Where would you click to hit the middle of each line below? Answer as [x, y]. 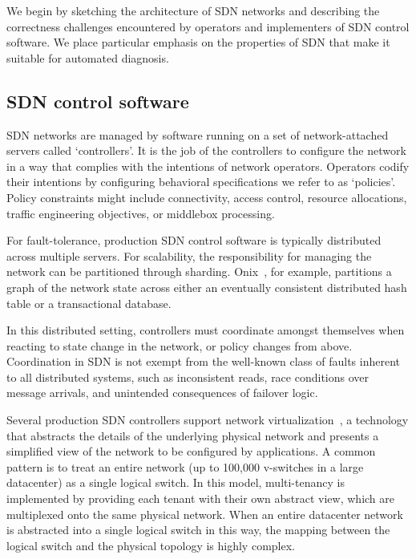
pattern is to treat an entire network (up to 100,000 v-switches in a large [185, 466]
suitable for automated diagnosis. [88, 57]
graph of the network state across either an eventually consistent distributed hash [207, 287]
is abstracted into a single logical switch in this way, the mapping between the [198, 530]
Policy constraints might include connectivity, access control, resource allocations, [207, 197]
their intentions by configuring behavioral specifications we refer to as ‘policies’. [201, 182]
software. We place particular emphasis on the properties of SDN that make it [198, 42]
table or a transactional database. [89, 303]
